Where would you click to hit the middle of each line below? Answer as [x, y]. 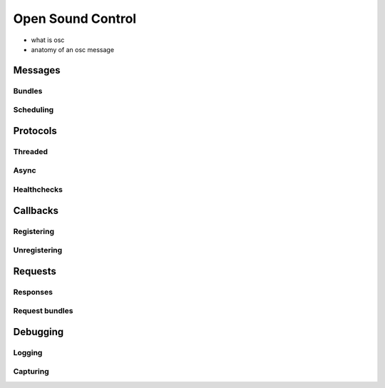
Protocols [35, 131]
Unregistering [38, 250]
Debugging [38, 332]
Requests [35, 271]
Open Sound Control [75, 19]
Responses [33, 292]
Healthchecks [38, 189]
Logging [28, 352]
